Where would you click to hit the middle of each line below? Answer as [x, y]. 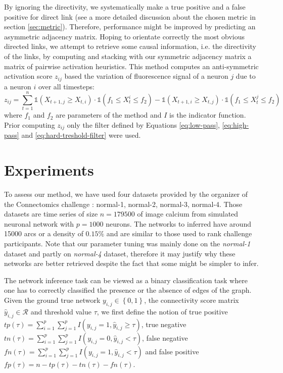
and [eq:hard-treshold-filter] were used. [81, 135]
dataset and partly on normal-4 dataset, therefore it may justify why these [120, 253]
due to [246, 76]
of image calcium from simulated [188, 214]
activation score [28, 76]
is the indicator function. [208, 115]
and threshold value [61, 311]
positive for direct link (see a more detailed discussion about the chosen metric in [130, 16]
